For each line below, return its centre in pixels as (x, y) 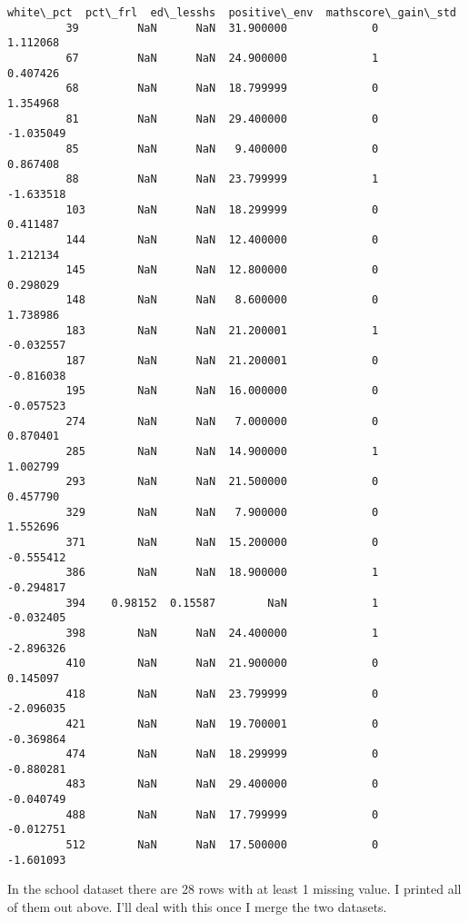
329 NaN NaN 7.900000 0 (222, 512)
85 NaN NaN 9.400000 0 (222, 149)
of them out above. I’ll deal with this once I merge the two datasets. (197, 907)
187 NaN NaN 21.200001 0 (222, 361)
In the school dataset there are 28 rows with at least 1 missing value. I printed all (234, 889)
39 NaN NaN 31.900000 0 (222, 28)
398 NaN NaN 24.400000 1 (222, 633)
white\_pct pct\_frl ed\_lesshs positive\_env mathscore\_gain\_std (232, 13)
